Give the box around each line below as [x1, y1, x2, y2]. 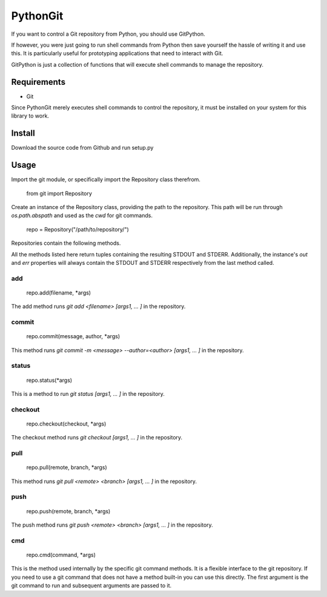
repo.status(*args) [26, 376, 73, 384]
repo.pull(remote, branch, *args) [26, 464, 107, 471]
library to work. [11, 112, 50, 119]
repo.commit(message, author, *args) [26, 333, 121, 340]
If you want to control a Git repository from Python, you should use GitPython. [11, 30, 205, 38]
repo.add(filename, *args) [26, 288, 91, 296]
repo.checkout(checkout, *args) [26, 420, 107, 427]
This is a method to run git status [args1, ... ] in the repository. [11, 390, 165, 397]
